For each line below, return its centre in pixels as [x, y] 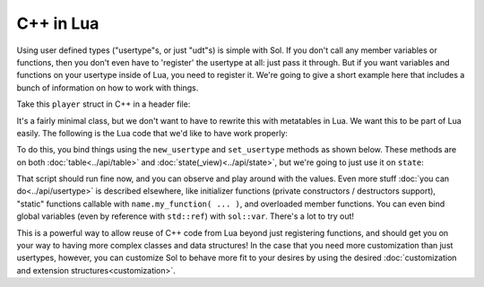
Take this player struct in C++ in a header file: [104, 104]
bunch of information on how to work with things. [108, 87]
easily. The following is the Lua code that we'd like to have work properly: [152, 133]
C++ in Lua [58, 23]
